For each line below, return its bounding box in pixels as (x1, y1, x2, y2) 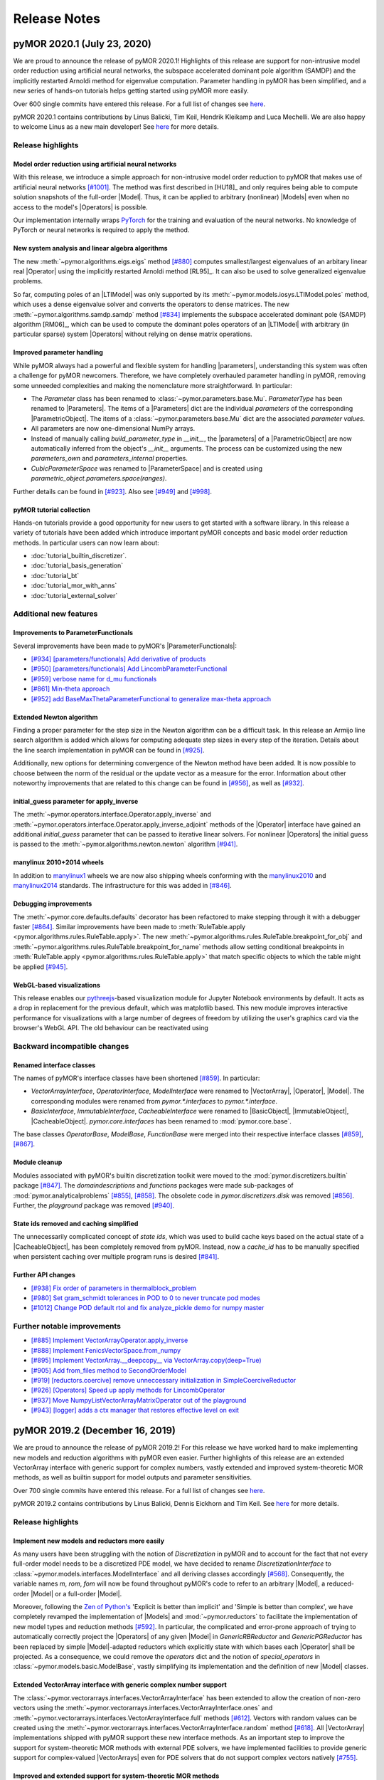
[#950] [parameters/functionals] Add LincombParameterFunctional (31, 664, 228, 673)
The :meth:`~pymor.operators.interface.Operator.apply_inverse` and (13, 810, 211, 819)
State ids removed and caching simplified (13, 1220, 139, 1227)
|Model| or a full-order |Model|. (31, 1589, 122, 1598)
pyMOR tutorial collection (13, 506, 90, 514)
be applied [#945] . (13, 962, 68, 971)
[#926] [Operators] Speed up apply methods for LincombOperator (31, 1386, 225, 1395)
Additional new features (13, 609, 98, 619)
